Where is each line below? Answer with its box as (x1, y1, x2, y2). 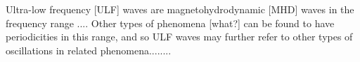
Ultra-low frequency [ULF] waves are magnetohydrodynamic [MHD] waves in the (6, 2, 354, 16)
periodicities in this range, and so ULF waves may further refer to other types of (6, 29, 353, 44)
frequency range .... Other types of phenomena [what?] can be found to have (6, 15, 335, 30)
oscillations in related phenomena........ (6, 42, 172, 57)
